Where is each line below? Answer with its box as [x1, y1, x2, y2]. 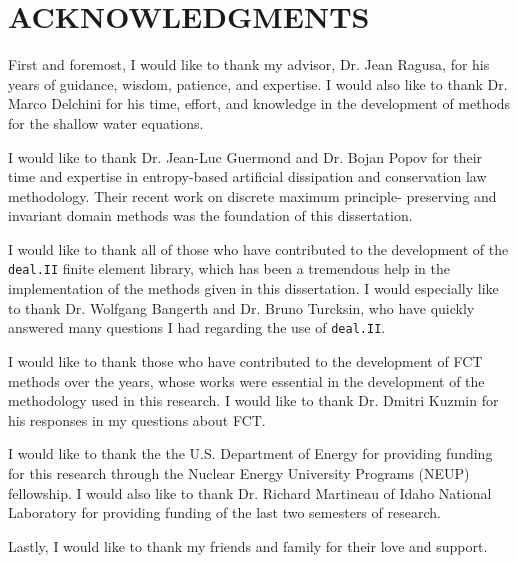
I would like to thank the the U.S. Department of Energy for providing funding [8, 443, 493, 464]
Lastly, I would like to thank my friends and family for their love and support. [8, 535, 488, 556]
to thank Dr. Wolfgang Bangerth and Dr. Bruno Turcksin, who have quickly [8, 297, 475, 318]
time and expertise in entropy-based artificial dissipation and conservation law [8, 166, 487, 187]
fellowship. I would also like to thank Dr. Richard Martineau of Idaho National [8, 482, 492, 503]
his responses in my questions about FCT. [8, 409, 266, 430]
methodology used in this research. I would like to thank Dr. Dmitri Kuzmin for [8, 390, 499, 411]
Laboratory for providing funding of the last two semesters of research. [8, 502, 441, 523]
